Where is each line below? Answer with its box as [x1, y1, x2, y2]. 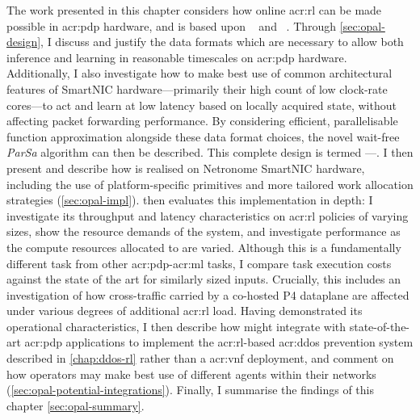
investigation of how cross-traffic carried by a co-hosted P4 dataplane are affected [6, 286, 409, 303]
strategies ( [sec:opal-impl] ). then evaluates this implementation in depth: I [6, 191, 373, 208]
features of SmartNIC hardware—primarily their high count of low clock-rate [6, 80, 388, 97]
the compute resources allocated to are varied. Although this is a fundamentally [6, 238, 401, 255]
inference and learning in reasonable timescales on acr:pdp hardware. [6, 48, 347, 65]
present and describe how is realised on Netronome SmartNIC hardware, [6, 159, 365, 176]
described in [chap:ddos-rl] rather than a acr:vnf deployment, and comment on [6, 350, 394, 367]
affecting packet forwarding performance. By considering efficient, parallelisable [6, 112, 398, 129]
